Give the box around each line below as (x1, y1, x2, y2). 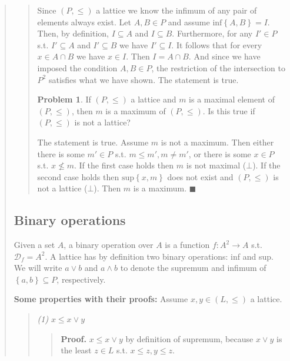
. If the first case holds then (74, 159, 174, 171)
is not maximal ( (186, 159, 246, 171)
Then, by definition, (37, 27, 109, 39)
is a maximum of (105, 104, 166, 117)
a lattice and (131, 93, 176, 105)
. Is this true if (202, 104, 255, 117)
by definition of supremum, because (125, 332, 254, 345)
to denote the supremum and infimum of (120, 261, 266, 274)
